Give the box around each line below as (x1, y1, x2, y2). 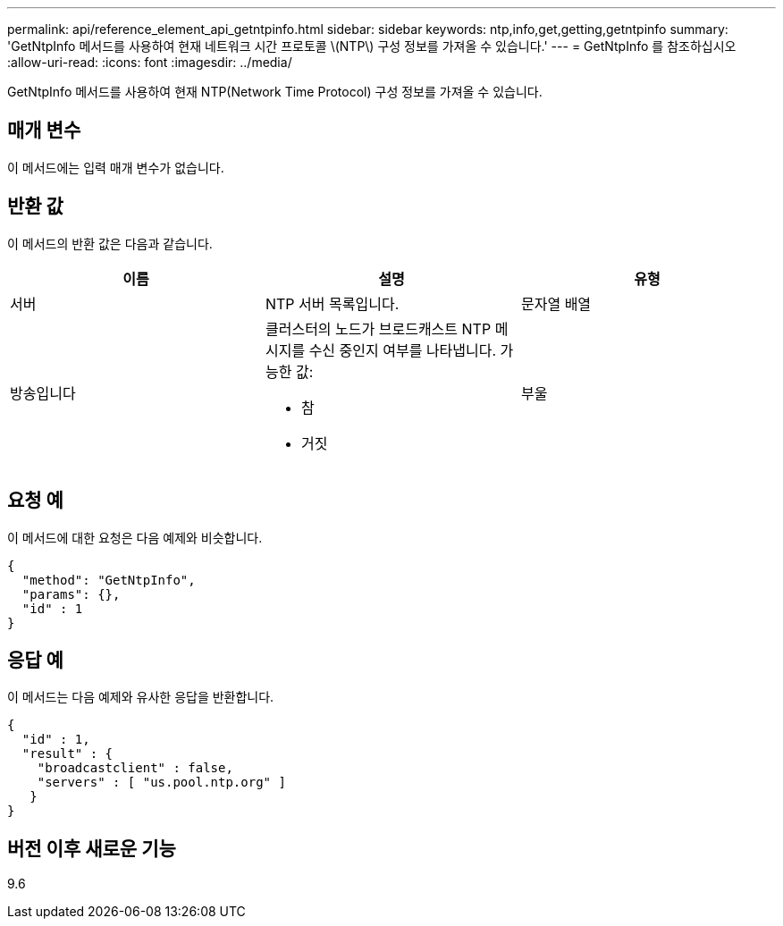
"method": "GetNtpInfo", (21, 572, 196, 587)
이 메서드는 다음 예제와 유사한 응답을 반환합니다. (7, 689, 274, 705)
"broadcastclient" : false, (37, 761, 233, 776)
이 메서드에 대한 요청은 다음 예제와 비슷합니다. (7, 529, 263, 545)
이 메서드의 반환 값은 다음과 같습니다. (7, 235, 213, 251)
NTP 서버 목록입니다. (265, 294, 400, 313)
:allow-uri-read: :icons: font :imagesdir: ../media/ (7, 55, 292, 70)
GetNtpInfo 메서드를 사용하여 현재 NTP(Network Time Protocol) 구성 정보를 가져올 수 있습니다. (7, 84, 543, 99)
